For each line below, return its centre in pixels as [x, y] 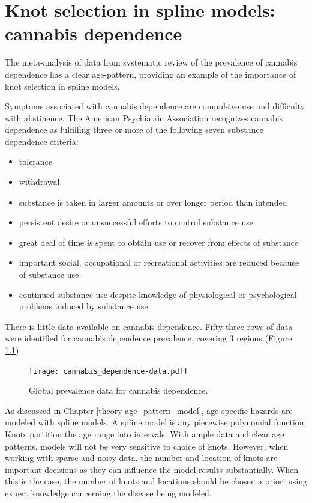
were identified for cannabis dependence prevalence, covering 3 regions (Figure [148, 338]
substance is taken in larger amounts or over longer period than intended [153, 202]
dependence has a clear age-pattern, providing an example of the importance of [151, 74]
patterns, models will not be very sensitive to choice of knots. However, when [147, 446]
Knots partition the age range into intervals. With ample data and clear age [145, 434]
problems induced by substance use [83, 306]
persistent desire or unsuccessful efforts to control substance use [136, 222]
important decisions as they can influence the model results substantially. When [152, 469]
